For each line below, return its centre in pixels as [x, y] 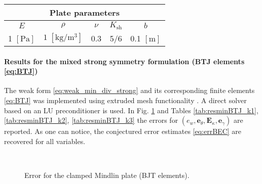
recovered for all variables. [45, 141]
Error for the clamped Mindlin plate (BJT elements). [107, 175]
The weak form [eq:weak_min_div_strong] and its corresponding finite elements [129, 90]
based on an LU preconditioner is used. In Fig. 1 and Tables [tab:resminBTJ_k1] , [131, 110]
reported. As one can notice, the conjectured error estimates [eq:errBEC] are [123, 131]
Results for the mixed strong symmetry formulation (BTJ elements [124, 61]
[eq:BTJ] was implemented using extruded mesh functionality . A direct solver [125, 100]
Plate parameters [84, 12]
